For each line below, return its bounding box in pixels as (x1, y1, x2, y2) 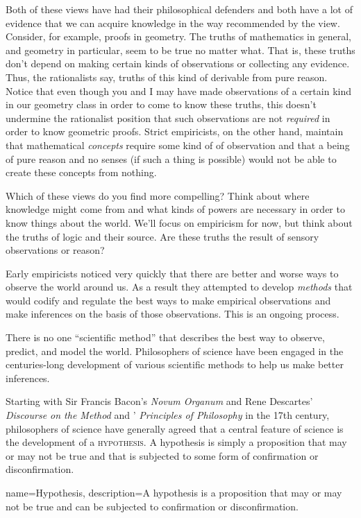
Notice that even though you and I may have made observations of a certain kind (6, 83, 351, 98)
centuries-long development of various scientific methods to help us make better (6, 357, 344, 372)
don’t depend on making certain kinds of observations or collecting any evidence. (6, 56, 350, 71)
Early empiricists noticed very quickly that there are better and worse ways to (6, 266, 339, 280)
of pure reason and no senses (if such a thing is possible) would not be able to (6, 151, 337, 166)
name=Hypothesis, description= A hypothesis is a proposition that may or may (6, 485, 342, 499)
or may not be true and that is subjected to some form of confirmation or (6, 448, 319, 463)
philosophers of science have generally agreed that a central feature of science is (6, 421, 344, 435)
